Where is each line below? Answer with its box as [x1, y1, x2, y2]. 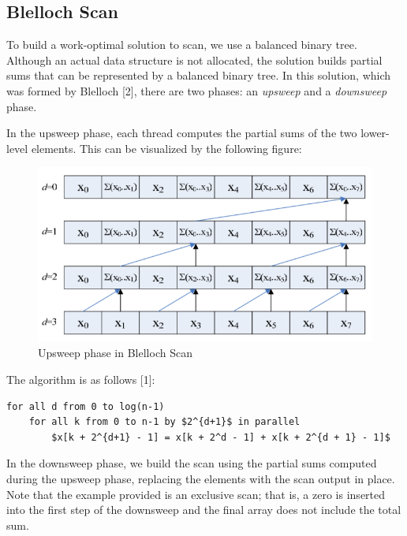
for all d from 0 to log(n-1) [6, 400, 165, 412]
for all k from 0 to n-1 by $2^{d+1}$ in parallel [28, 416, 301, 428]
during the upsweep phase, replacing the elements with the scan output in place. [6, 470, 395, 486]
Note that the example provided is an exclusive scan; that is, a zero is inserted [6, 486, 386, 502]
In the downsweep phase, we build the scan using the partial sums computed [6, 455, 377, 471]
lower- [360, 125, 390, 141]
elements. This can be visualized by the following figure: [31, 140, 302, 156]
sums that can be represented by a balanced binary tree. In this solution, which [6, 67, 391, 84]
